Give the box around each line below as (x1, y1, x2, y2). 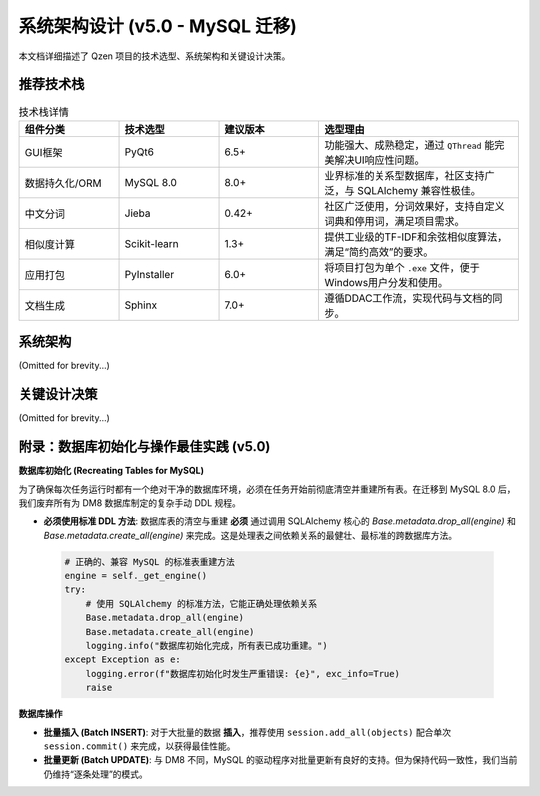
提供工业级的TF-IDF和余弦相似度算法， (324, 230, 508, 244)
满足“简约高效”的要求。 (324, 245, 434, 259)
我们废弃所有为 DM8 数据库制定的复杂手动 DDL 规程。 (18, 496, 242, 509)
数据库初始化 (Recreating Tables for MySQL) (18, 465, 205, 477)
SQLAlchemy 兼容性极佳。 (356, 183, 482, 197)
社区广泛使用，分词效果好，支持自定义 (324, 199, 505, 213)
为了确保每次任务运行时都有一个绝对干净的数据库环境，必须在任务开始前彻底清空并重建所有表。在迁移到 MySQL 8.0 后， (18, 483, 516, 495)
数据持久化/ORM (24, 176, 102, 190)
